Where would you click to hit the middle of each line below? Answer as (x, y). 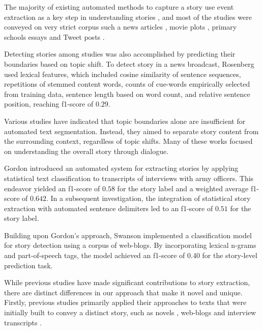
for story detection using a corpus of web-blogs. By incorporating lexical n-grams (130, 245)
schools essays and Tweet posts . (54, 36)
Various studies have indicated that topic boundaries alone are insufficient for (125, 121)
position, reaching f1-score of (49, 104)
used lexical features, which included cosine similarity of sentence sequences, (123, 74)
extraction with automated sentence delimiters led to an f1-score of (109, 208)
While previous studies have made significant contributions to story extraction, (127, 282)
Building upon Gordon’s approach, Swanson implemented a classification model (128, 235)
